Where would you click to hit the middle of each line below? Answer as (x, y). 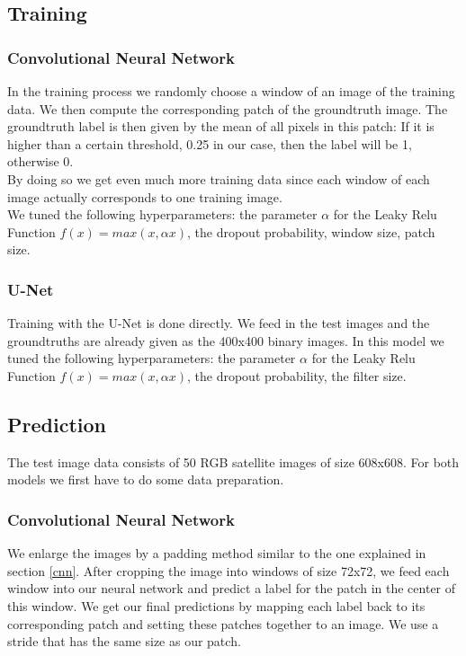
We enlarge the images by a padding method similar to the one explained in (217, 553)
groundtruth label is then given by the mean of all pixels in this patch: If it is (221, 126)
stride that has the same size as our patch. (124, 641)
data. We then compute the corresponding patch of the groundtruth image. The (228, 108)
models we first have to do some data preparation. (146, 479)
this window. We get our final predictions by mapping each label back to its (216, 605)
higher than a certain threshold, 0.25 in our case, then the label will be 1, (210, 143)
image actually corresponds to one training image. (145, 196)
